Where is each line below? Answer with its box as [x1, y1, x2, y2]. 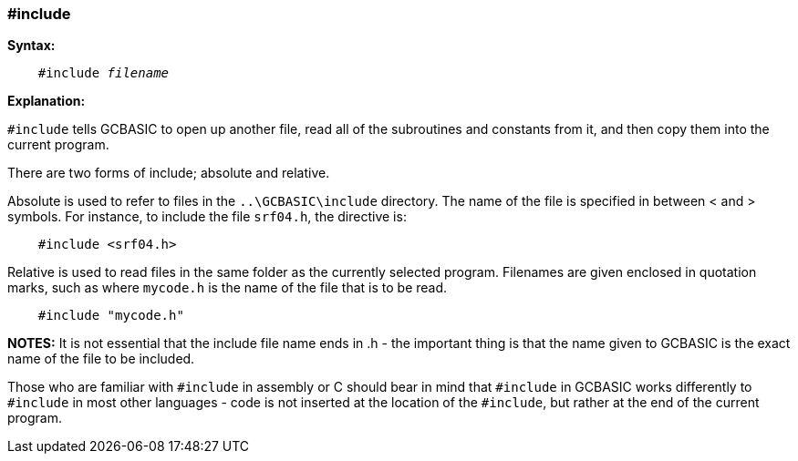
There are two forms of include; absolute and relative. [7, 165, 330, 181]
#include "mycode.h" [37, 308, 184, 323]
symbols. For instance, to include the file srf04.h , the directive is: [7, 209, 407, 225]
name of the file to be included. [7, 351, 195, 367]
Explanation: [7, 93, 86, 109]
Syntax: [7, 37, 56, 54]
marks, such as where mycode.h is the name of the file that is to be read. [7, 280, 448, 296]
